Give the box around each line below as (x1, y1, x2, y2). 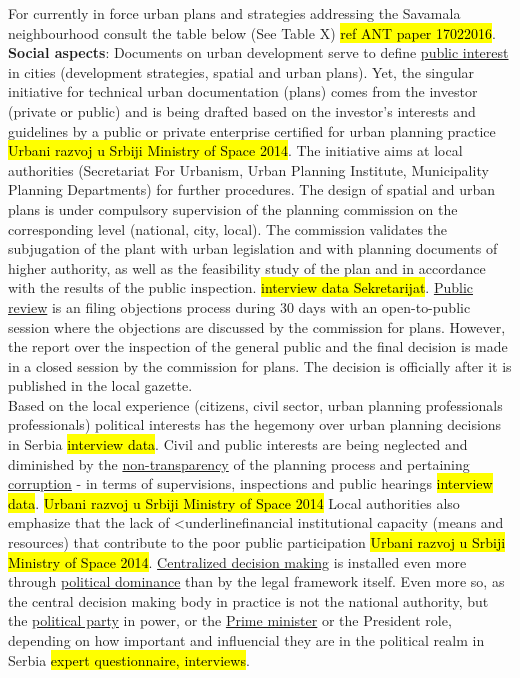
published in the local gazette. (8, 375, 193, 396)
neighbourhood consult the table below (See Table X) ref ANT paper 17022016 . (8, 22, 496, 43)
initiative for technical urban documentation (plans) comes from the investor (8, 81, 478, 102)
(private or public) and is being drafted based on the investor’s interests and (8, 100, 476, 121)
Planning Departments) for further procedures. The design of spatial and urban (8, 179, 496, 200)
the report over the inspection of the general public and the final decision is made (8, 336, 508, 357)
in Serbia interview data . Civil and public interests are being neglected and (8, 434, 468, 455)
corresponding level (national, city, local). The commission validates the (8, 218, 448, 239)
